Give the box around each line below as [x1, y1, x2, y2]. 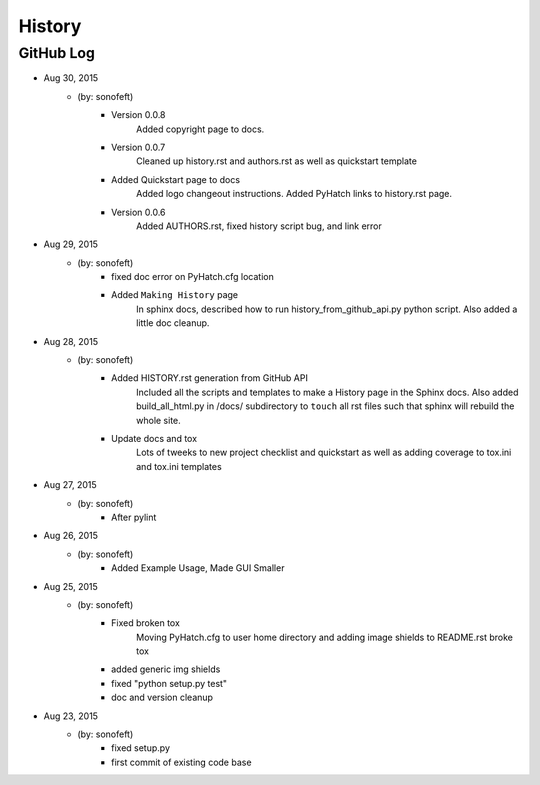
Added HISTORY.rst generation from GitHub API [111, 372, 309, 384]
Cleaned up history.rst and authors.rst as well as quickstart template [136, 155, 417, 167]
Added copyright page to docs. [136, 123, 265, 135]
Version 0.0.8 [111, 109, 166, 121]
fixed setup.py [111, 742, 170, 754]
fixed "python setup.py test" [111, 677, 228, 689]
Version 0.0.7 [111, 141, 166, 153]
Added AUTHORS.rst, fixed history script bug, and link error [136, 220, 382, 232]
